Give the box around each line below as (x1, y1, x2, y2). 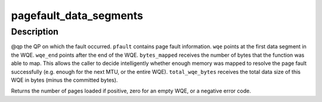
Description (11, 26, 59, 37)
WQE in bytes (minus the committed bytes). (11, 76, 118, 84)
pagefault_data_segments (11, 9, 143, 22)
